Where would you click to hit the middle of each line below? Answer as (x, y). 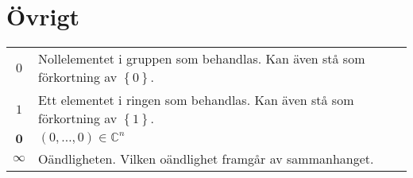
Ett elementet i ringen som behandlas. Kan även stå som (196, 100)
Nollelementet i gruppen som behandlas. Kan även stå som (202, 59)
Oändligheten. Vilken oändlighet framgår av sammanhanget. (206, 159)
